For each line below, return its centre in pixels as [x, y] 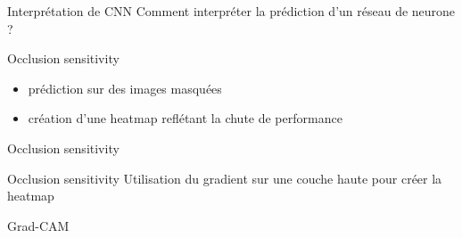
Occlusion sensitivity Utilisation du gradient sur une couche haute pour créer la [225, 178]
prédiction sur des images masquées [125, 88]
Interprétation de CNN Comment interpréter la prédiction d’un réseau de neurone [231, 11]
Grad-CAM [38, 225]
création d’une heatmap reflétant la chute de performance [185, 118]
